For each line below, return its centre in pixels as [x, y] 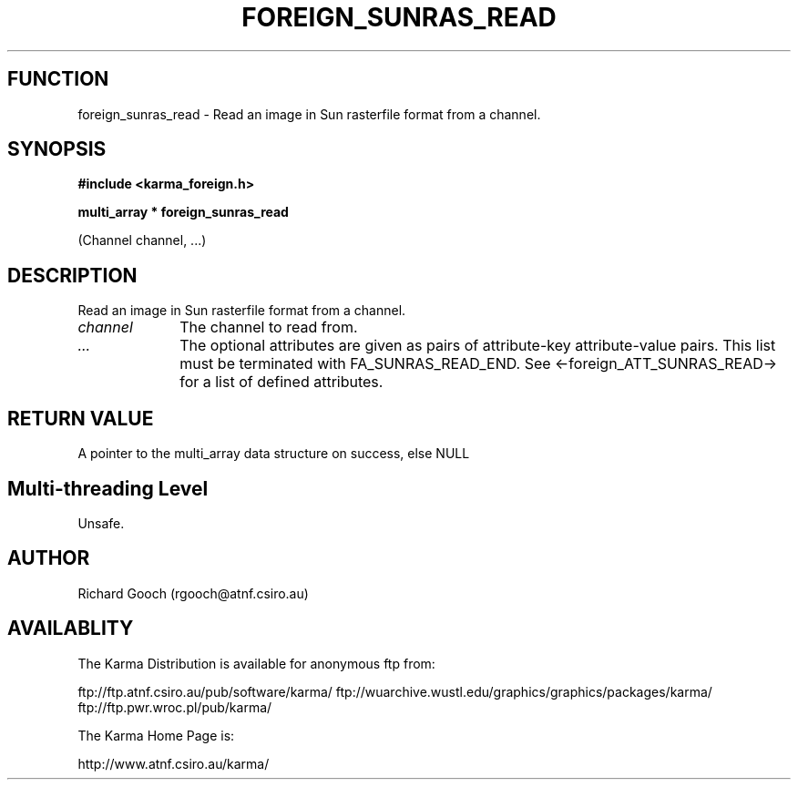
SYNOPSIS [57, 149]
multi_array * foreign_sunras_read [183, 212]
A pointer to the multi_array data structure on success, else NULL [274, 454]
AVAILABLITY [71, 629]
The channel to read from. [269, 327]
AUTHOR [49, 558]
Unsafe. [101, 523]
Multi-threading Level [108, 488]
